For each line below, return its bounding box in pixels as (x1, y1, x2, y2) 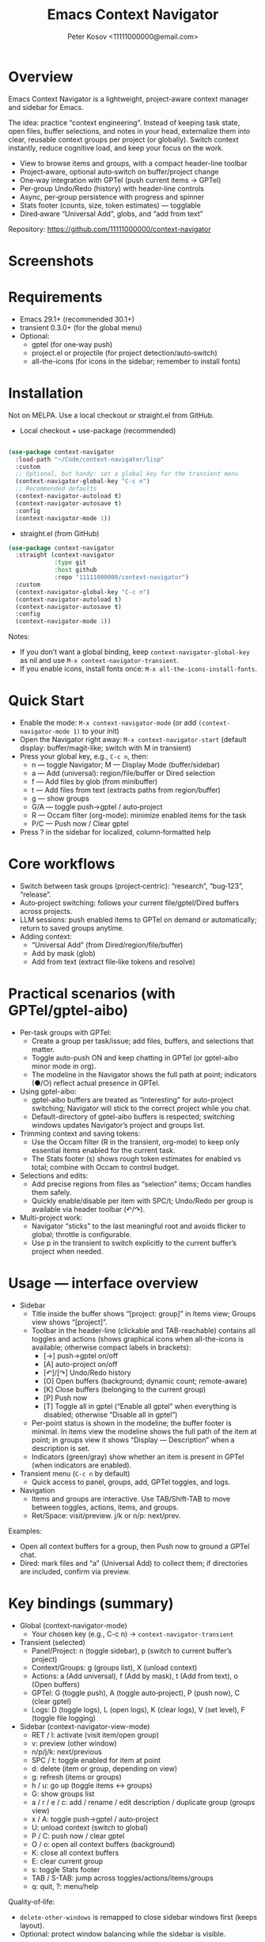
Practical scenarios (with (8, 984, 176, 1003)
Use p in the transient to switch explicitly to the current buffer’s (31, 1238, 237, 1247)
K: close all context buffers (31, 1848, 119, 1857)
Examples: (8, 1526, 42, 1536)
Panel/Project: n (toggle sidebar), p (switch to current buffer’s (31, 1646, 232, 1655)
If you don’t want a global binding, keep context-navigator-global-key (19, 647, 251, 657)
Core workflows (8, 855, 115, 873)
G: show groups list (31, 1788, 95, 1799)
